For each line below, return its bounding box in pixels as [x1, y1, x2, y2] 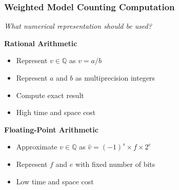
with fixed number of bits [75, 158, 155, 169]
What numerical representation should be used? [4, 21, 152, 31]
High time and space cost [16, 107, 96, 118]
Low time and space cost [16, 176, 94, 186]
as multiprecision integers [75, 72, 155, 83]
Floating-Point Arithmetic [4, 124, 98, 135]
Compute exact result [16, 89, 84, 100]
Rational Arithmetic [4, 37, 77, 48]
